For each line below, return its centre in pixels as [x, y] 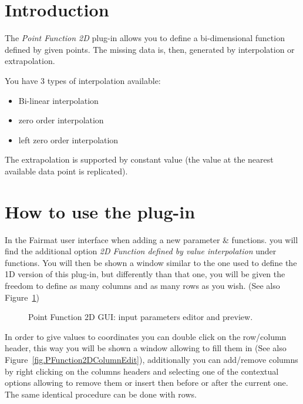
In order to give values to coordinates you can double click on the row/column [146, 336]
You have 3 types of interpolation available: [83, 80]
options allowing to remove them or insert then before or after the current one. [147, 383]
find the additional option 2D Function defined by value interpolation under [141, 251]
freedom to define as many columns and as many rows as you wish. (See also [142, 285]
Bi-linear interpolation [58, 100]
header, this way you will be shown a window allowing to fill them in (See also [146, 348]
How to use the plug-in [100, 211]
